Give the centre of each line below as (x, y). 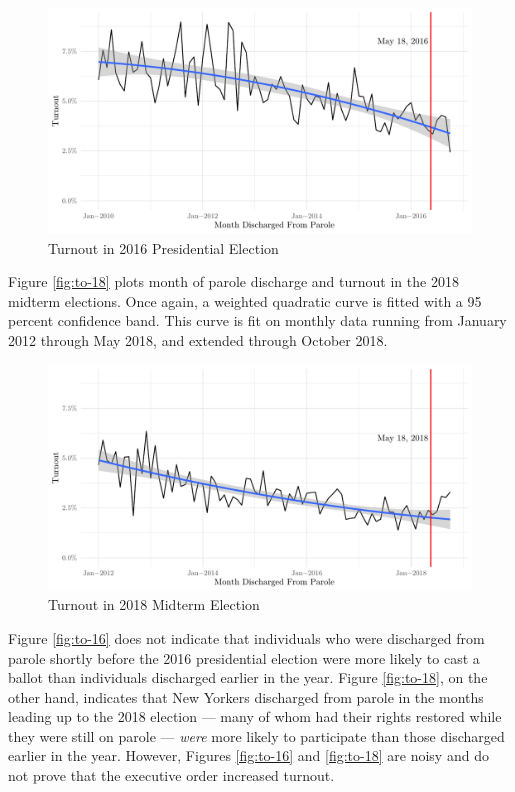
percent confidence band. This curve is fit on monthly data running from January (257, 320)
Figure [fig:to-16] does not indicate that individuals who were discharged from (246, 637)
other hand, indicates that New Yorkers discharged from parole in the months (246, 696)
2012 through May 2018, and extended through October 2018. (198, 340)
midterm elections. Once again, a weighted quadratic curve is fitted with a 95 (245, 300)
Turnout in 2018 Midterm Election (154, 604)
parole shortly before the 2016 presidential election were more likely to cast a (244, 657)
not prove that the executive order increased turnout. (171, 775)
